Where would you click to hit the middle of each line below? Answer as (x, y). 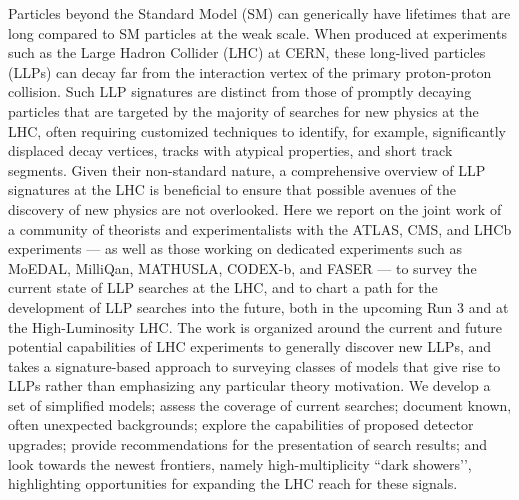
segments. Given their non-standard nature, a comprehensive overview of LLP (247, 169)
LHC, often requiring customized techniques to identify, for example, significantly (257, 130)
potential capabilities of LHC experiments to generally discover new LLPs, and (250, 346)
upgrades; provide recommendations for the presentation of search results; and (248, 444)
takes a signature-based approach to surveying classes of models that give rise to (254, 365)
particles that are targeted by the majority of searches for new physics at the (243, 110)
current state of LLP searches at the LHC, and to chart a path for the (223, 287)
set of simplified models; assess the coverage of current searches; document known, (260, 404)
